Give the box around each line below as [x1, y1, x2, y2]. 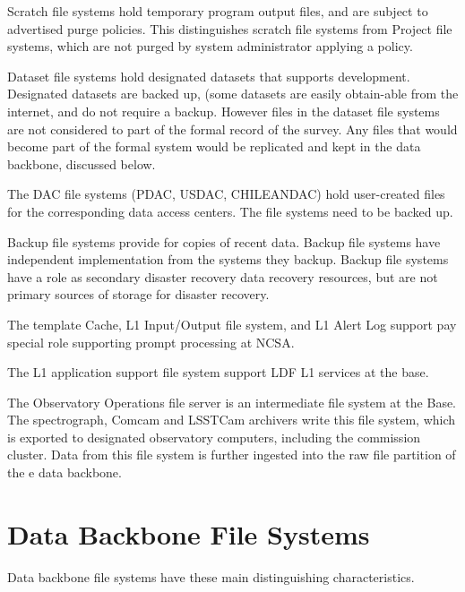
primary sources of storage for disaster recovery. [7, 285, 270, 304]
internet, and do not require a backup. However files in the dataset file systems [7, 101, 440, 120]
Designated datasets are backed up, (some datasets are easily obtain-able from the [7, 84, 459, 103]
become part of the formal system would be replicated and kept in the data [7, 137, 421, 156]
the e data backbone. [7, 463, 122, 482]
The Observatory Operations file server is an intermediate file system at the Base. [7, 392, 457, 411]
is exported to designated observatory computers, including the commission [7, 427, 421, 446]
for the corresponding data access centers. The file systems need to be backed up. [7, 202, 453, 220]
